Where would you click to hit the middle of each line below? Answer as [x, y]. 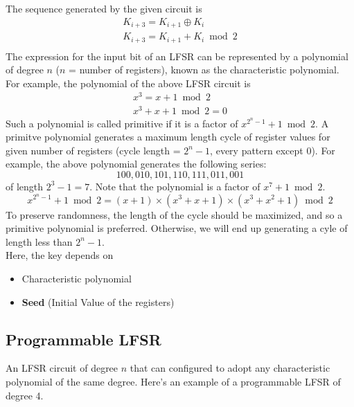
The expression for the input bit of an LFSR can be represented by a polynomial [177, 56]
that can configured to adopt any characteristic [230, 368]
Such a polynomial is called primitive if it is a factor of [122, 123]
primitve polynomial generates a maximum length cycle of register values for [168, 137]
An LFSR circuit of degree [62, 368]
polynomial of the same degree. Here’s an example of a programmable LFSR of [173, 381]
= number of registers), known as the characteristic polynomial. [204, 70]
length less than [39, 241]
